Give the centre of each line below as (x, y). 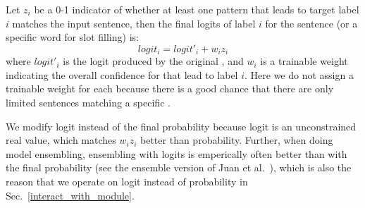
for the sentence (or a (311, 23)
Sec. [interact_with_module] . (70, 195)
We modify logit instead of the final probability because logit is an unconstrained (181, 126)
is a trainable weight (304, 61)
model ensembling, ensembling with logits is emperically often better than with (177, 153)
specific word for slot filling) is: (72, 37)
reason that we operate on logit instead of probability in (127, 181)
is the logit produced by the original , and (153, 61)
